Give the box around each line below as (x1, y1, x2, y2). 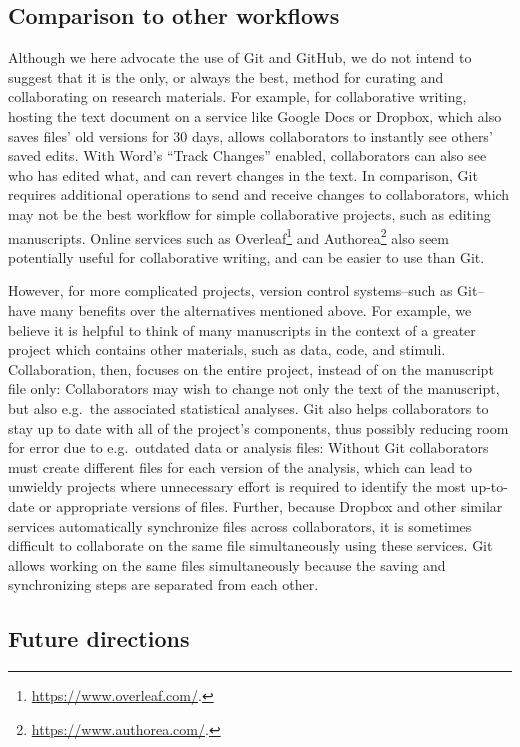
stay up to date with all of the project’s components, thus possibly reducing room (8, 417, 509, 438)
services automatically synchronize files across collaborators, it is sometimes (8, 515, 472, 536)
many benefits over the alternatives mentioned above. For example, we (40, 299, 472, 320)
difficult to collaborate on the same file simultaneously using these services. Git (8, 535, 493, 556)
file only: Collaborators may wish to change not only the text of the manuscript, (8, 378, 500, 399)
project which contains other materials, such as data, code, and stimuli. (8, 339, 446, 360)
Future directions (8, 623, 190, 654)
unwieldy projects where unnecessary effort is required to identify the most (8, 476, 466, 497)
